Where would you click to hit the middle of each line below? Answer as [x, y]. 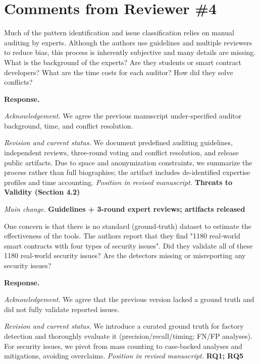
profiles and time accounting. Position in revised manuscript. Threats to [118, 182]
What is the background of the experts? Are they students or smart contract [123, 62]
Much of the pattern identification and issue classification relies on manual [119, 33]
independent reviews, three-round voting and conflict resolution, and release [121, 153]
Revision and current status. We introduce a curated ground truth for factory [124, 326]
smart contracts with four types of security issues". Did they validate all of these [128, 245]
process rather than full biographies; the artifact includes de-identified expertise [127, 172]
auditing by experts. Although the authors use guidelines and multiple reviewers [128, 42]
